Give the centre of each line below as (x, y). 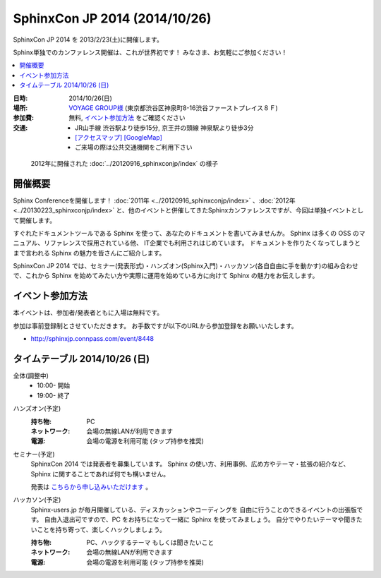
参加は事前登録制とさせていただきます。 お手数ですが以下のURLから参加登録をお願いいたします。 (155, 325)
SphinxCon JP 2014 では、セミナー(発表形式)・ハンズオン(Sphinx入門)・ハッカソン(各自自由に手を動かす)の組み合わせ (186, 266)
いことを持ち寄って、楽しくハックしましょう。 (98, 529)
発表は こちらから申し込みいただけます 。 (91, 486)
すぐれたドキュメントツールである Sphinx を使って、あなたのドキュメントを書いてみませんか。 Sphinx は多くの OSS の (186, 233)
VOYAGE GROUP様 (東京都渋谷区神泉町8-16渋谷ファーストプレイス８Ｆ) (173, 108)
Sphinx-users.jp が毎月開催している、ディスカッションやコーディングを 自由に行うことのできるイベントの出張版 (194, 510)
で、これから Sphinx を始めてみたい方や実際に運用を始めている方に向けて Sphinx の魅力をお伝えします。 (166, 276)
